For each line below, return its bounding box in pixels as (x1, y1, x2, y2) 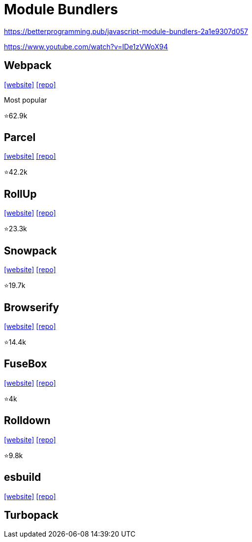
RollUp (4, 187, 37, 200)
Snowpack (4, 244, 57, 257)
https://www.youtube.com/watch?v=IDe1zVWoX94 (4, 42, 168, 51)
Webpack (4, 59, 52, 72)
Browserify (4, 301, 59, 314)
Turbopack (4, 508, 59, 521)
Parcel (4, 131, 36, 144)
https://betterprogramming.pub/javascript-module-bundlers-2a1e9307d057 (4, 27, 248, 36)
